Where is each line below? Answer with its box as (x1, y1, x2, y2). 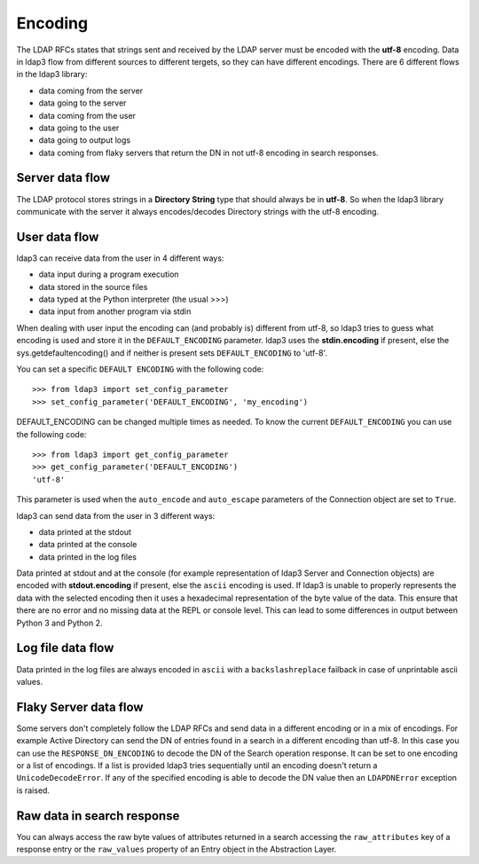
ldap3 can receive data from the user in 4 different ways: (16, 253, 224, 263)
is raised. (16, 785, 51, 796)
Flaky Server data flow (16, 699, 144, 714)
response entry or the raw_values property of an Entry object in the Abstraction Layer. (16, 844, 337, 855)
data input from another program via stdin (38, 306, 192, 317)
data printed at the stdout (38, 526, 132, 537)
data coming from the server (38, 85, 144, 96)
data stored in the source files (38, 281, 148, 292)
